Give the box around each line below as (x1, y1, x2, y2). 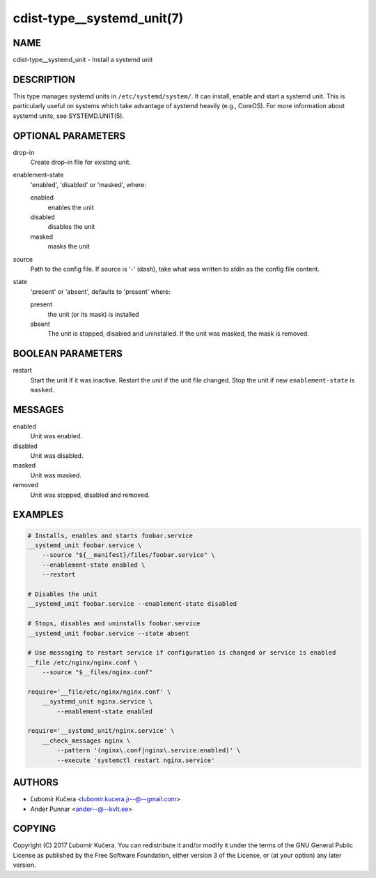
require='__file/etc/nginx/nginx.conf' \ (27, 687, 171, 696)
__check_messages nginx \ (42, 736, 131, 745)
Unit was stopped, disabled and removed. (30, 491, 150, 499)
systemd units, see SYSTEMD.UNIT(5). (13, 112, 125, 120)
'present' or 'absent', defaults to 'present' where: (30, 287, 171, 296)
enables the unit (47, 203, 94, 211)
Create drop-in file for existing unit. (30, 158, 132, 167)
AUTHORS (13, 777, 59, 789)
